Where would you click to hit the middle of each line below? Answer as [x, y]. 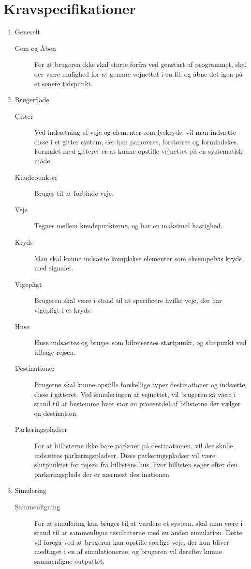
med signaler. [54, 268]
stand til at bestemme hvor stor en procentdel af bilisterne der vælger [137, 403]
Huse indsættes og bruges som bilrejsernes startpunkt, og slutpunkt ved [140, 342]
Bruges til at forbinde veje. [74, 193]
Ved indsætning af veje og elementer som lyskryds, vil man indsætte [135, 132]
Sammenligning [37, 506]
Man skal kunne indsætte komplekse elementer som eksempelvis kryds [138, 258]
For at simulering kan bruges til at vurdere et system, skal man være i [138, 523]
